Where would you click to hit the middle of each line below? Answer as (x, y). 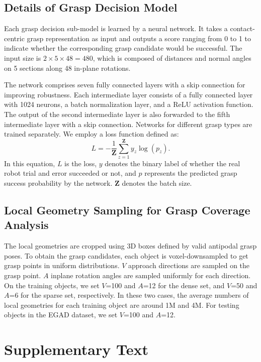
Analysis (26, 225)
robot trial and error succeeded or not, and (70, 173)
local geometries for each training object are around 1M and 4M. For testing (122, 305)
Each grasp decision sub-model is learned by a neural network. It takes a (116, 28)
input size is (23, 57)
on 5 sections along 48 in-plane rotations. (67, 68)
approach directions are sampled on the (189, 265)
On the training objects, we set (52, 285)
